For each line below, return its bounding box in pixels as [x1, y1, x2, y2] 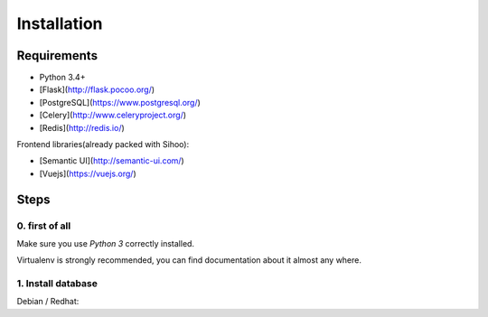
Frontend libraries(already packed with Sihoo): [16, 139, 190, 150]
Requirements [16, 48, 99, 63]
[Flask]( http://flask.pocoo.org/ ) [39, 84, 155, 95]
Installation [16, 14, 103, 33]
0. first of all [16, 219, 71, 232]
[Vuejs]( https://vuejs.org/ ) [39, 168, 137, 179]
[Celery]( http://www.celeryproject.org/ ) [39, 109, 187, 121]
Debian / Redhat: [16, 296, 80, 307]
